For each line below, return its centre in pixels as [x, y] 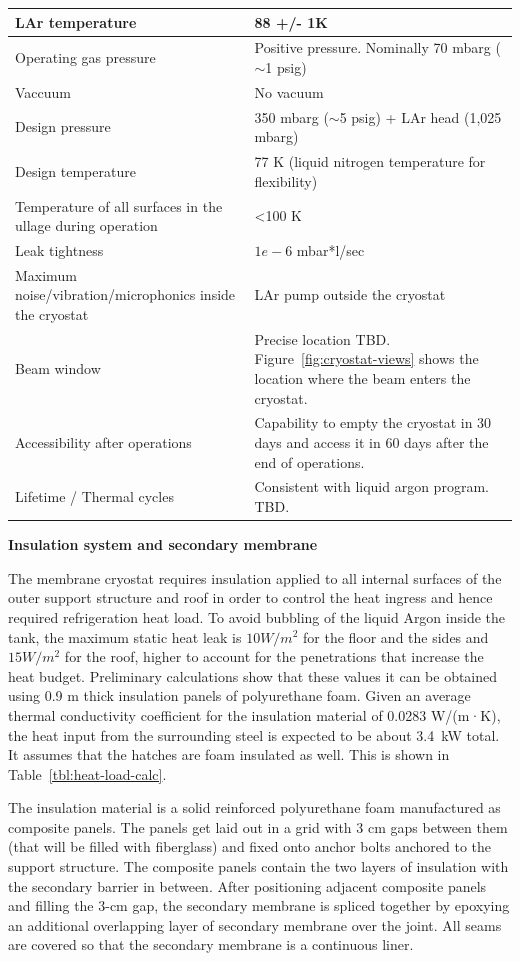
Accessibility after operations [103, 442]
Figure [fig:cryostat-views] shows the [366, 358]
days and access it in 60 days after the [371, 442]
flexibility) [286, 180]
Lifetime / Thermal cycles [94, 496]
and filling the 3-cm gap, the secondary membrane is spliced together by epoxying [259, 905]
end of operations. [309, 461]
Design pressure [63, 126]
